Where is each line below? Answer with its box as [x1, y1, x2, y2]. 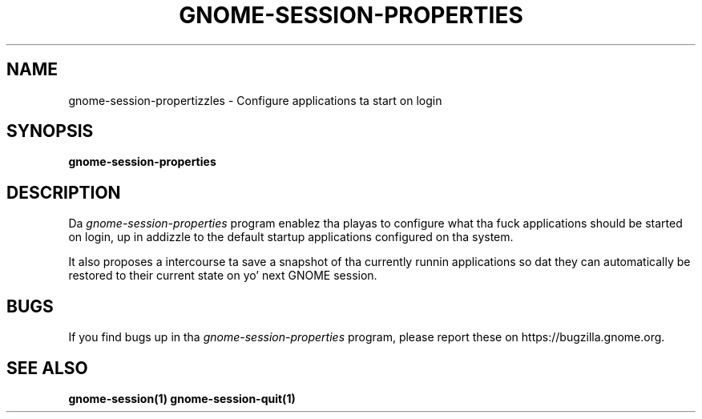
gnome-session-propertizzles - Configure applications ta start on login [68, 93, 442, 107]
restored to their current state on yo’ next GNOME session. [68, 268, 377, 283]
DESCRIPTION [6, 182, 121, 203]
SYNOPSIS [6, 121, 94, 142]
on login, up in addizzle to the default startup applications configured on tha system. [68, 230, 514, 244]
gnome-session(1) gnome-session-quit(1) [68, 391, 296, 405]
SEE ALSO [6, 357, 88, 378]
